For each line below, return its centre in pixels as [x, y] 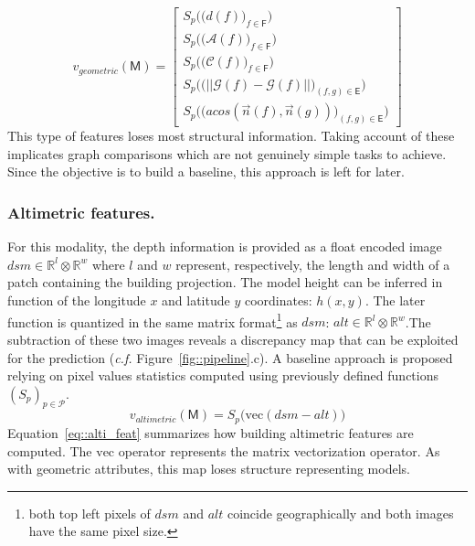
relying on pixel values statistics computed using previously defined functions [223, 375]
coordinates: [278, 300]
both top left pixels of [90, 513]
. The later [395, 300]
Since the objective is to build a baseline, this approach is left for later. [206, 171]
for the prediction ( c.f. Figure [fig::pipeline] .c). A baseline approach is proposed [230, 357]
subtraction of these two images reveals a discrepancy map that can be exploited [233, 339]
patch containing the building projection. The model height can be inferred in [225, 282]
